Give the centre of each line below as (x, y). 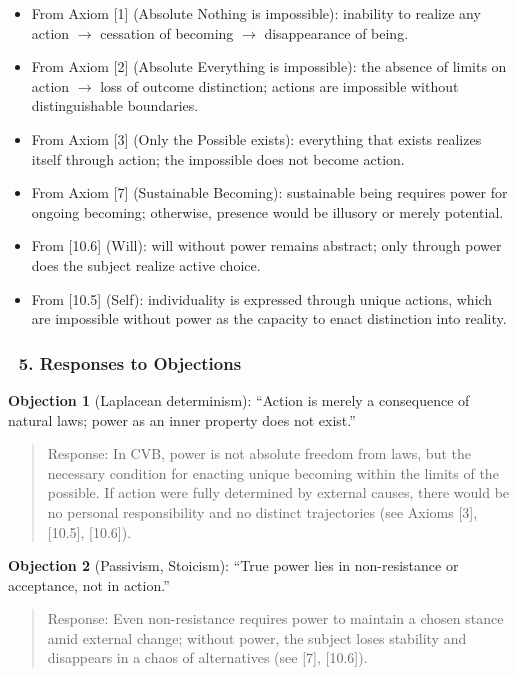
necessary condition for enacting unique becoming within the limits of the (273, 472)
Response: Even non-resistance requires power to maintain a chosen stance (275, 618)
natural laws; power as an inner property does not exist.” (182, 419)
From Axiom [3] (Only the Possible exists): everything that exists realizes (256, 138)
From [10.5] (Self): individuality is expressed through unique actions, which (262, 298)
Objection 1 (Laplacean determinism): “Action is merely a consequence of (239, 399)
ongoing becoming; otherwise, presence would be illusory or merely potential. (267, 211)
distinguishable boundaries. (115, 105)
